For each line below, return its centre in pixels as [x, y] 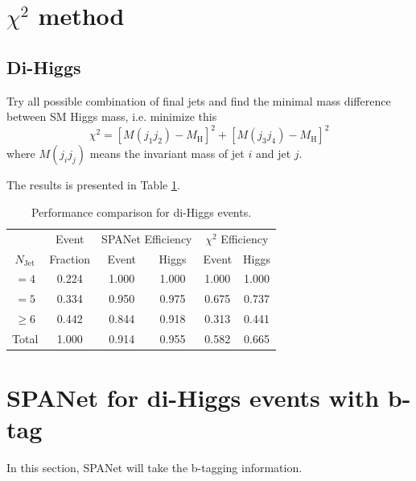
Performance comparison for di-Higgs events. [141, 211]
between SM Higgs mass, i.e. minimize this [112, 116]
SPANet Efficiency [147, 238]
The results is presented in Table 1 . [93, 185]
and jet [273, 153]
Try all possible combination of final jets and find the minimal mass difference [199, 100]
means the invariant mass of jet [167, 153]
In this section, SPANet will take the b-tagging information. [154, 468]
